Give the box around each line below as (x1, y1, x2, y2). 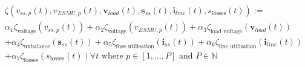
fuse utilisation (116, 43, 154, 49)
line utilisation (218, 43, 257, 49)
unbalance (24, 43, 50, 49)
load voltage (211, 28, 243, 34)
